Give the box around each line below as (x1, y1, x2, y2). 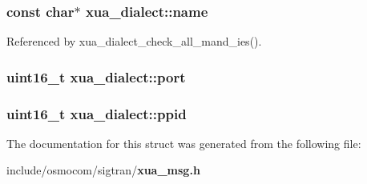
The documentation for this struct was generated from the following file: (6, 134, 361, 151)
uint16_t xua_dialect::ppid (6, 103, 187, 123)
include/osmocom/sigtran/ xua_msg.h (6, 162, 200, 178)
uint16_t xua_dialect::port (6, 66, 186, 86)
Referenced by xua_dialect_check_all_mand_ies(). (6, 33, 262, 50)
